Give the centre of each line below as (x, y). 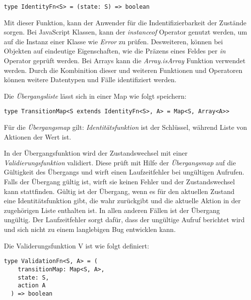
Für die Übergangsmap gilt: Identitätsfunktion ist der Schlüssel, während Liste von (125, 127)
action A (31, 286)
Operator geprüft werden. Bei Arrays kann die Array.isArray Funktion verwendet (125, 61)
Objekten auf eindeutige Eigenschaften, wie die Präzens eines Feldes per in (115, 51)
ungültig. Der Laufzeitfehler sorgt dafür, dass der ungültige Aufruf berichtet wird (124, 220)
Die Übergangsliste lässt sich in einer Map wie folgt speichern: (95, 96)
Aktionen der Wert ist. (38, 136)
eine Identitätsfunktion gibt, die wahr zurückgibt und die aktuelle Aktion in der (122, 201)
